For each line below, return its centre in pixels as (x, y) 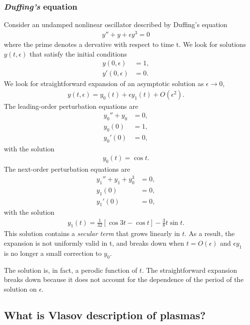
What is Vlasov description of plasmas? (105, 315)
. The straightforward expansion (189, 270)
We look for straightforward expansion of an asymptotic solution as (104, 83)
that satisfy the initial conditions (78, 53)
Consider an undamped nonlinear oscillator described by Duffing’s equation (116, 24)
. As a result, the (210, 233)
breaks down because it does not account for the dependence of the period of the (124, 279)
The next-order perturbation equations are (67, 169)
